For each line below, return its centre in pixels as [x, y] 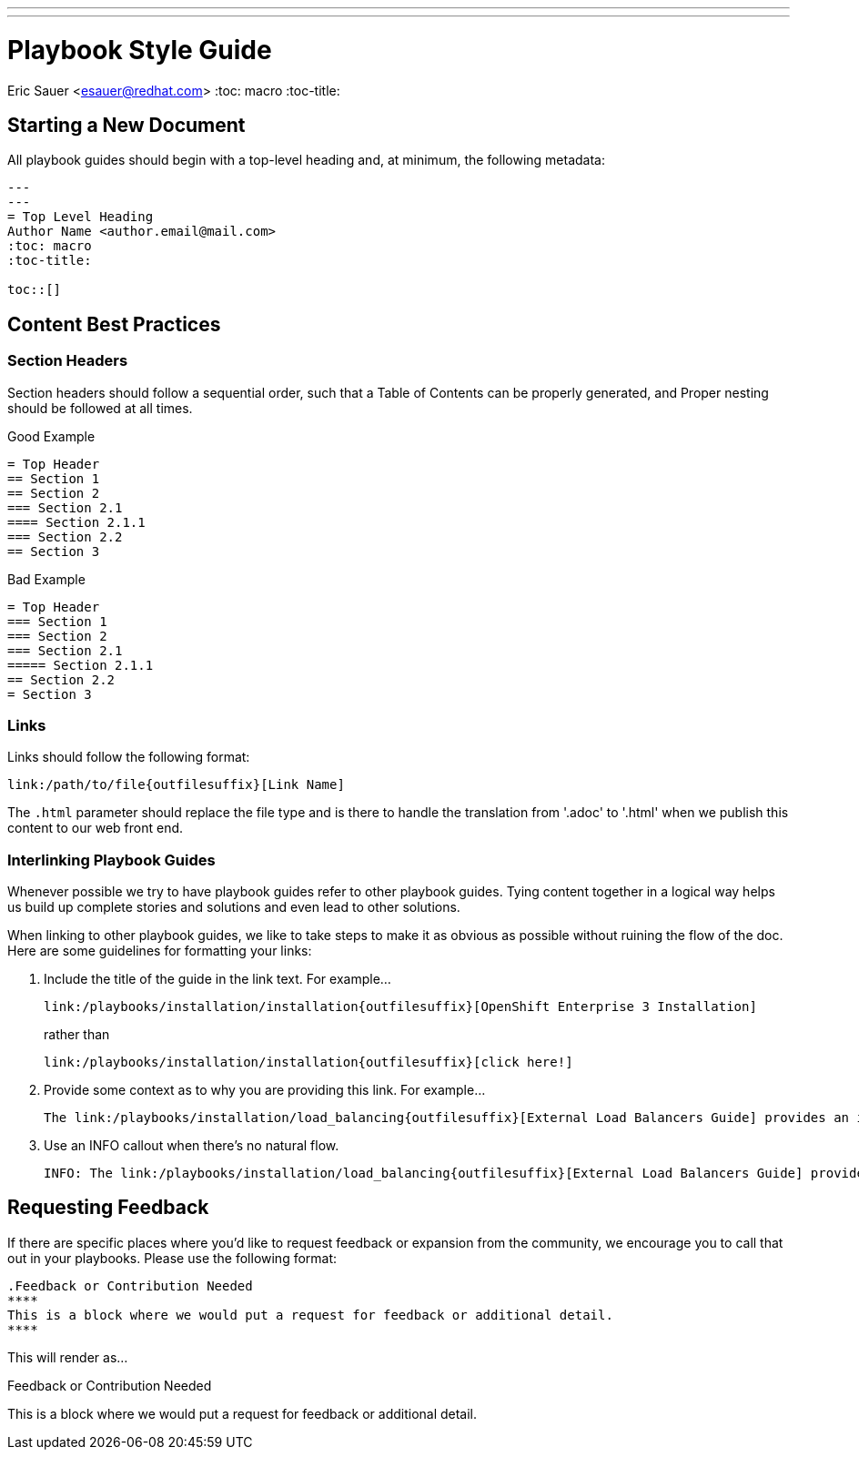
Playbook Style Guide [140, 50]
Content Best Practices [114, 324]
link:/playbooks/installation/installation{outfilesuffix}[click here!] [308, 1062]
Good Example [51, 436]
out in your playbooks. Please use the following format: [172, 1258]
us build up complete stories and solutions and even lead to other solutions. [234, 907]
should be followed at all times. [100, 408]
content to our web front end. [96, 828]
